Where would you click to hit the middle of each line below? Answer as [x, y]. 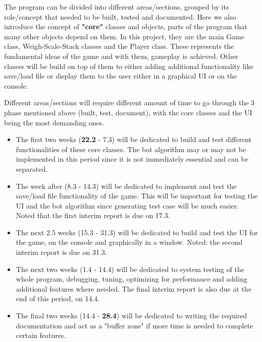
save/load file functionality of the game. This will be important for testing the [137, 196]
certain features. [41, 335]
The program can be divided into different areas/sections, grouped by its [117, 7]
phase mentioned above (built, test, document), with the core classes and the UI [128, 112]
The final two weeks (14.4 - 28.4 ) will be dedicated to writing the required [132, 316]
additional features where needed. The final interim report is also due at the [134, 288]
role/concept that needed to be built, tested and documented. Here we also [120, 16]
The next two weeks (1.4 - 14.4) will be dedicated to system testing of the [130, 269]
